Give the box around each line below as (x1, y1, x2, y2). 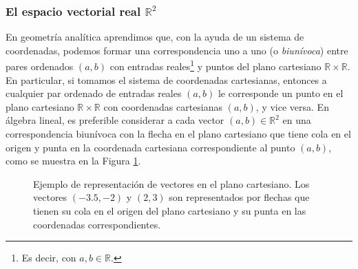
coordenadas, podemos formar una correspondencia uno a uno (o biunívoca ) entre (6, 43, 348, 57)
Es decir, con (21, 250, 76, 265)
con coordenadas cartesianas (103, 99, 223, 114)
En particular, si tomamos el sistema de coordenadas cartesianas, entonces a (6, 72, 327, 87)
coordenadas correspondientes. (33, 217, 161, 231)
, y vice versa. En (255, 99, 329, 114)
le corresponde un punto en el (218, 86, 344, 100)
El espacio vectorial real (6, 2, 141, 19)
